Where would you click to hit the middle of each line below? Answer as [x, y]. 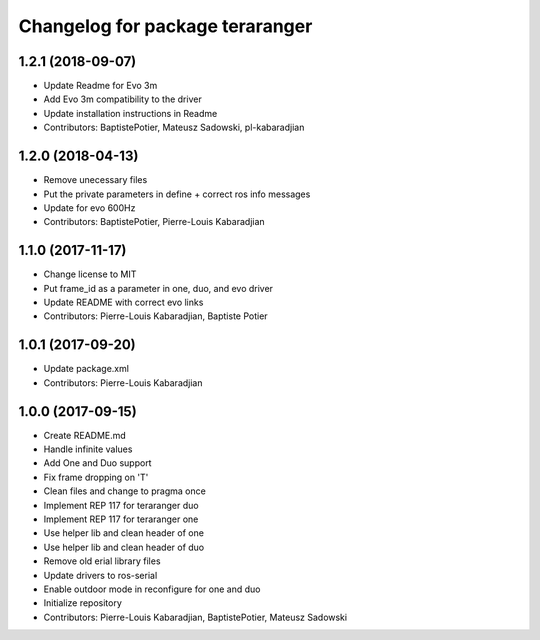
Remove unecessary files [95, 180]
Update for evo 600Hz [89, 207]
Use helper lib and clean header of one [124, 533]
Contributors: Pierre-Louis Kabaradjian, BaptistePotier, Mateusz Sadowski [195, 617]
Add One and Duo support [97, 463]
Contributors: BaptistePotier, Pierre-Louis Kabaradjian [154, 222]
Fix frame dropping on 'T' [96, 477]
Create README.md [85, 435]
